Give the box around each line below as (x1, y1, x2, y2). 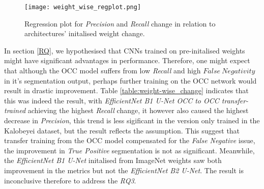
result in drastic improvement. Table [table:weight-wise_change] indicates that (4, 85, 249, 96)
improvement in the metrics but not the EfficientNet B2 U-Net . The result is (4, 165, 244, 175)
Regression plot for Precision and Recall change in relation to (24, 18, 216, 29)
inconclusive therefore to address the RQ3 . (4, 175, 136, 185)
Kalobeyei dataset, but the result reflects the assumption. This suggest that (4, 125, 240, 136)
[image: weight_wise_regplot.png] (24, 4, 141, 11)
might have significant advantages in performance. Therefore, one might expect (4, 55, 250, 66)
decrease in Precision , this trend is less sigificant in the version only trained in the (4, 115, 260, 125)
